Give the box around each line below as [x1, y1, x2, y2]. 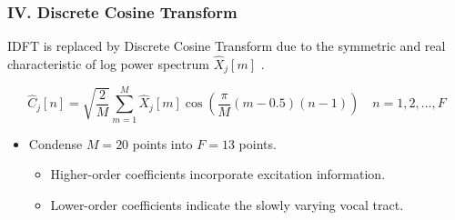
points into [132, 134, 193, 153]
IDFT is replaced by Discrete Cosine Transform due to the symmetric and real [7, 36, 446, 55]
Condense [28, 134, 83, 153]
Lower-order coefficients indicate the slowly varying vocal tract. [50, 195, 404, 214]
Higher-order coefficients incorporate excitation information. [50, 165, 386, 184]
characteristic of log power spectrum [7, 55, 209, 74]
